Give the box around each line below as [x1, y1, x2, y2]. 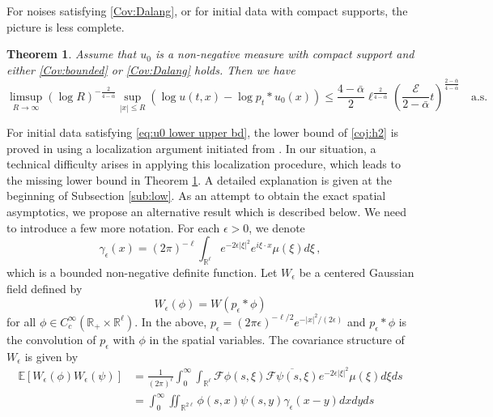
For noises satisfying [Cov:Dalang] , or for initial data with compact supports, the [6, 2, 408, 19]
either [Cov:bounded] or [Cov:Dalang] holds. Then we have [6, 61, 295, 78]
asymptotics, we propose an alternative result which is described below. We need [6, 203, 407, 220]
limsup [9, 91, 43, 103]
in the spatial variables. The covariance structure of [149, 330, 405, 347]
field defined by [6, 279, 83, 296]
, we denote [249, 219, 305, 236]
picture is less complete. [6, 18, 125, 35]
